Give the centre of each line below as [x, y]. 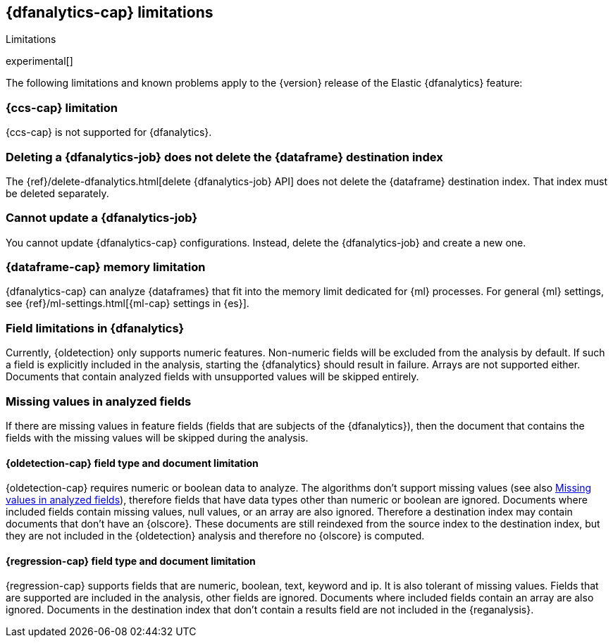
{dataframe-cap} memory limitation [106, 267]
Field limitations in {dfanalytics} [95, 328]
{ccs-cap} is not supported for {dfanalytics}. [109, 132]
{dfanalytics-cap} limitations [110, 12]
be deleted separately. [57, 193]
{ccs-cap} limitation [62, 107]
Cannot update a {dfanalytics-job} [102, 218]
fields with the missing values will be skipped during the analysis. [157, 437]
